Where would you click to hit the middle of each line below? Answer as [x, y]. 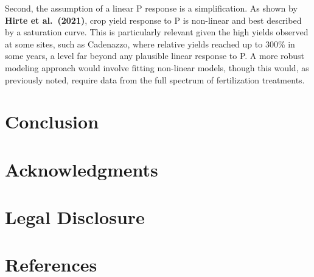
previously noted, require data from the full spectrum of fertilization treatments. [155, 79]
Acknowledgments [82, 169]
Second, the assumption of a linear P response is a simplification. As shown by [151, 8]
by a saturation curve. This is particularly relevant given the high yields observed [157, 32]
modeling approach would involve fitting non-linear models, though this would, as [157, 67]
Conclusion [52, 121]
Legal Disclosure [75, 217]
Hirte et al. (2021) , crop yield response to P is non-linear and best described [153, 20]
